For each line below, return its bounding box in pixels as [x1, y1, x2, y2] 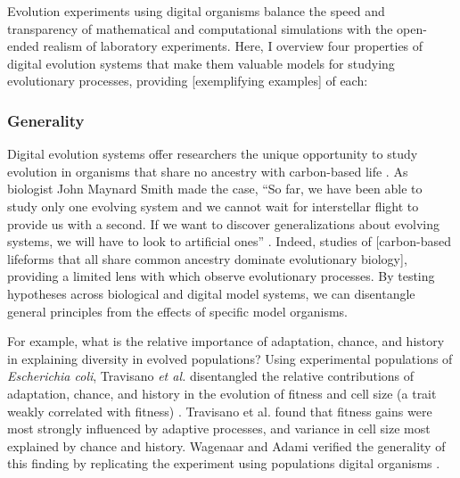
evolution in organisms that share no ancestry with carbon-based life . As [7, 161, 408, 180]
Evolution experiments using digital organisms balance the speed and [7, 2, 385, 20]
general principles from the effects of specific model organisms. [7, 301, 349, 320]
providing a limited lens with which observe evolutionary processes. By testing [7, 267, 435, 285]
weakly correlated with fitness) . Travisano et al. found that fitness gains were [7, 401, 432, 420]
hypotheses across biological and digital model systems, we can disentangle [7, 284, 415, 302]
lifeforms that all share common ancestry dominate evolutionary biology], [7, 249, 407, 268]
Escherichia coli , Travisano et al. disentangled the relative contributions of [7, 367, 415, 385]
